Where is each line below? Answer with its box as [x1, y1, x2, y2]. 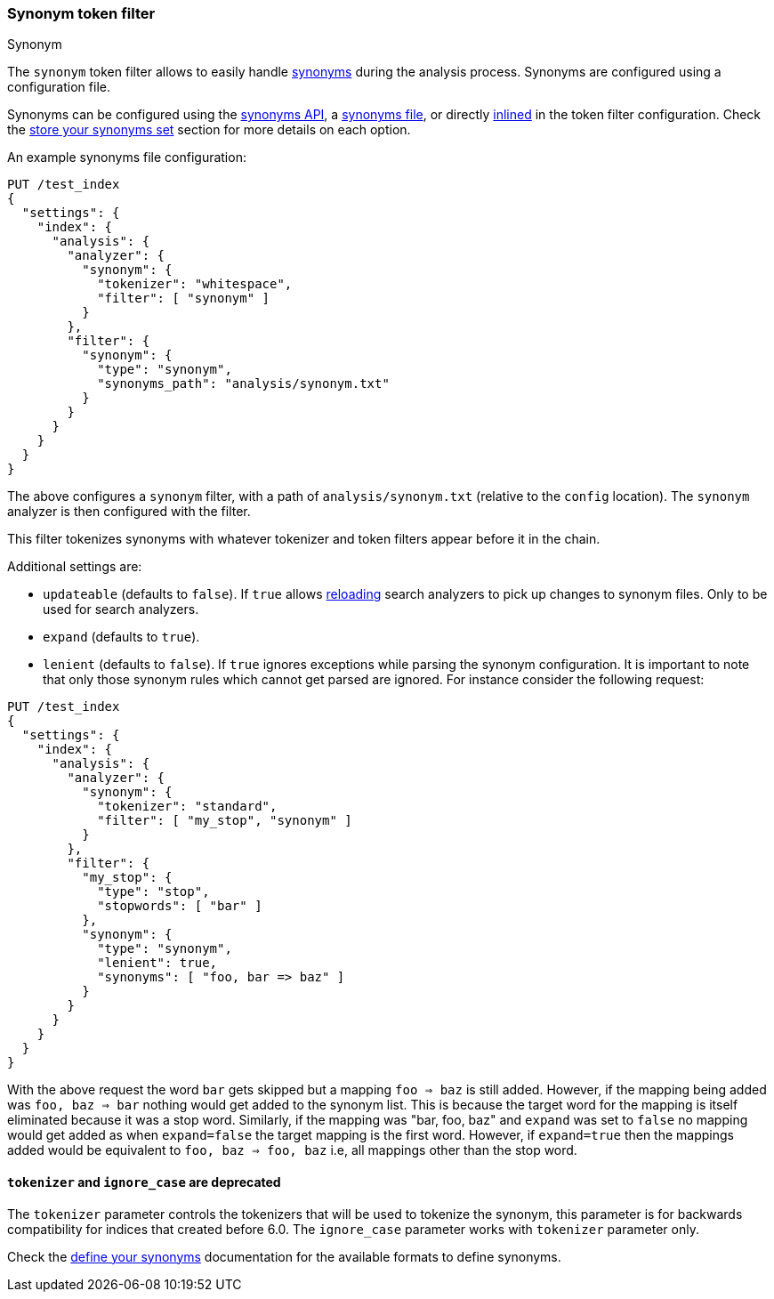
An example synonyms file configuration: [7, 149, 246, 165]
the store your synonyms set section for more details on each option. [7, 122, 411, 138]
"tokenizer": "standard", [97, 799, 278, 814]
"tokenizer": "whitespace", [97, 277, 293, 292]
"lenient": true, [97, 956, 218, 971]
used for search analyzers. [43, 601, 199, 617]
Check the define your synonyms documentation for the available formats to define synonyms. [7, 1248, 561, 1264]
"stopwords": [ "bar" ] [97, 899, 262, 914]
